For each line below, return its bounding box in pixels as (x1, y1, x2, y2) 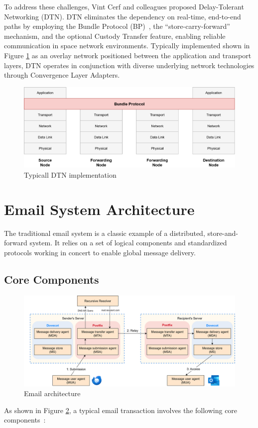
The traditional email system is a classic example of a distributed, (4, 227, 205, 238)
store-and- (207, 227, 239, 238)
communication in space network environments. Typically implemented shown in (4, 40, 250, 51)
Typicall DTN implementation (24, 169, 117, 180)
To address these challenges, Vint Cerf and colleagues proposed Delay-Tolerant (4, 1, 244, 11)
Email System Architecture (4, 199, 195, 219)
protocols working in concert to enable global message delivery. (4, 247, 196, 257)
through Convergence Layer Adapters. (4, 70, 120, 80)
